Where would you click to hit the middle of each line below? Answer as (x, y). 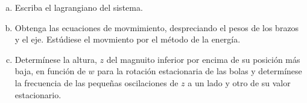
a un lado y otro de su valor (239, 82)
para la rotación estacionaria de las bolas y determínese (200, 71)
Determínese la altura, (56, 59)
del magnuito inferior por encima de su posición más (203, 59)
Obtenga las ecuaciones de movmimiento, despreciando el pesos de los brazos (157, 27)
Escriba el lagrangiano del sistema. (79, 7)
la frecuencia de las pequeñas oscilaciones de (97, 82)
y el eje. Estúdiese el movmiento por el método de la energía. (128, 39)
